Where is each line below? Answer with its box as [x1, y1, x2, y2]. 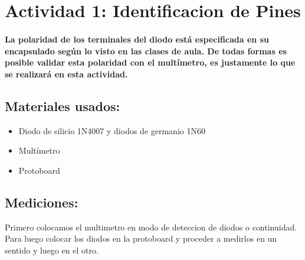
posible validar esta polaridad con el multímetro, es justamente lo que [5, 56, 296, 69]
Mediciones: [5, 193, 78, 211]
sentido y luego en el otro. [5, 243, 99, 256]
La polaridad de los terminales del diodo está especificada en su [5, 32, 269, 45]
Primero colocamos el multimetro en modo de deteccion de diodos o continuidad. [5, 220, 297, 233]
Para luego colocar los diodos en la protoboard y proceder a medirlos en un [5, 232, 277, 245]
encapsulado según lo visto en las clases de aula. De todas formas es [5, 44, 287, 57]
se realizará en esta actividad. [5, 67, 128, 80]
